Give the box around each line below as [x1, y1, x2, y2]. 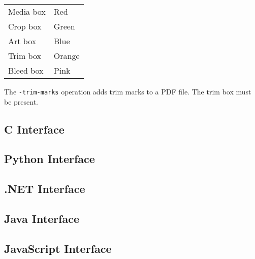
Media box [8, 6, 46, 17]
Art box [8, 35, 37, 47]
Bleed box [8, 64, 44, 76]
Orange [53, 50, 80, 61]
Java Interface [4, 210, 79, 226]
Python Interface [4, 151, 95, 167]
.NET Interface [4, 181, 85, 197]
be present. [4, 96, 39, 107]
